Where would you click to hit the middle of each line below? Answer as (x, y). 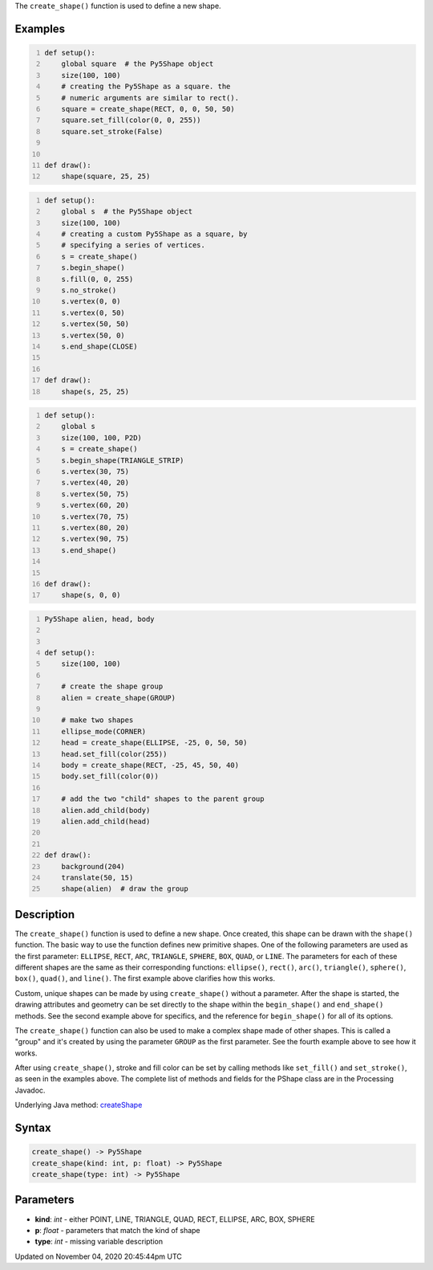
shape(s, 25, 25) (95, 391)
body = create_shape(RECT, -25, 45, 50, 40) (150, 765)
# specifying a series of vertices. (134, 245)
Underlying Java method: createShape (79, 1105)
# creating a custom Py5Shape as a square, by (154, 234)
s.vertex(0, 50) (93, 312)
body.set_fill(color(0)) (110, 776)
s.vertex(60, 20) (95, 505)
